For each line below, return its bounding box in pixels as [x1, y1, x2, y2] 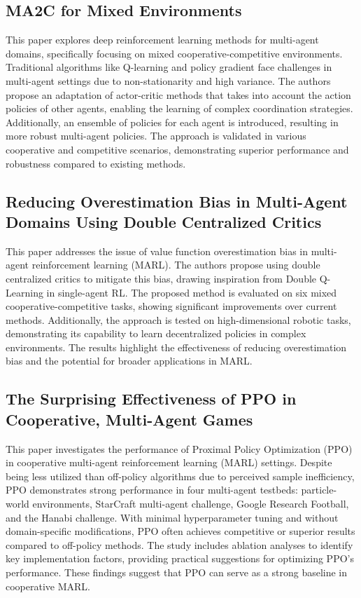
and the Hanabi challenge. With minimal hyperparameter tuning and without [6, 510, 339, 524]
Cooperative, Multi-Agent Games [6, 408, 253, 430]
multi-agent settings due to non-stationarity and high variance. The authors [6, 73, 331, 88]
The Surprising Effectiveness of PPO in [6, 388, 297, 409]
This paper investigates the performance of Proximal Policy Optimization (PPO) [6, 441, 353, 456]
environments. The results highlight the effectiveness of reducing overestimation [6, 339, 347, 354]
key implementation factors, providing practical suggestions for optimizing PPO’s [6, 551, 354, 566]
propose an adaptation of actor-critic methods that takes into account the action [6, 87, 351, 102]
